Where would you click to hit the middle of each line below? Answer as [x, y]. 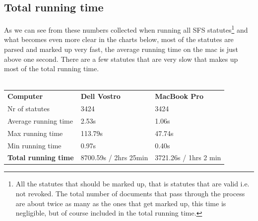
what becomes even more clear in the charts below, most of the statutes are [119, 39]
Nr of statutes [29, 109]
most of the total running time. [52, 68]
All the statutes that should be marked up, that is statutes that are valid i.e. [132, 184]
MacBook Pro [179, 96]
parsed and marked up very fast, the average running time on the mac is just [121, 49]
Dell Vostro [100, 96]
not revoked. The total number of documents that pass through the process [130, 194]
